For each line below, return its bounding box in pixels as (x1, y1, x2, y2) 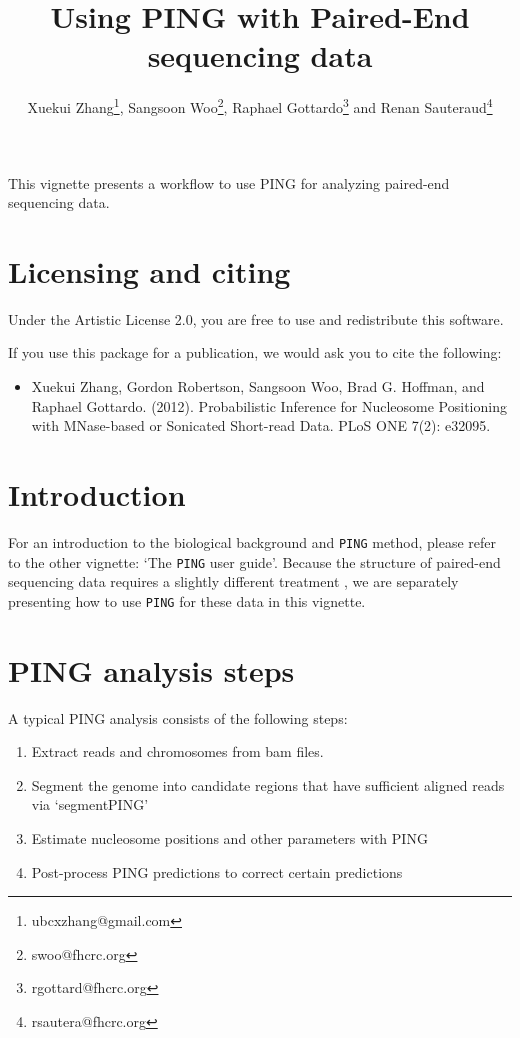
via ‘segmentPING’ (31, 794, 149, 815)
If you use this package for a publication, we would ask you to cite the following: (8, 342, 502, 363)
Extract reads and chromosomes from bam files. (31, 741, 324, 762)
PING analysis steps (8, 649, 295, 690)
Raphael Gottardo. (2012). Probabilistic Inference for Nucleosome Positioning (31, 395, 507, 416)
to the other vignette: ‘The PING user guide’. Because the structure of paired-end (8, 551, 501, 572)
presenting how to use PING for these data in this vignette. (8, 590, 366, 611)
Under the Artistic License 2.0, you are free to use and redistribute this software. (8, 308, 504, 329)
